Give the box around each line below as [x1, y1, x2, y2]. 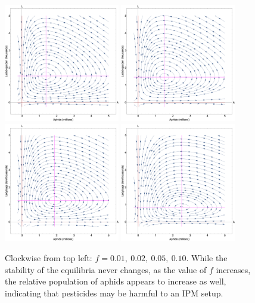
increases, [216, 263, 251, 276]
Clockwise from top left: [5, 251, 92, 264]
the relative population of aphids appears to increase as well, [5, 275, 226, 287]
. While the [186, 251, 228, 264]
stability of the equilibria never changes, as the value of [5, 263, 207, 276]
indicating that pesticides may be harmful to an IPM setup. [5, 286, 223, 299]
